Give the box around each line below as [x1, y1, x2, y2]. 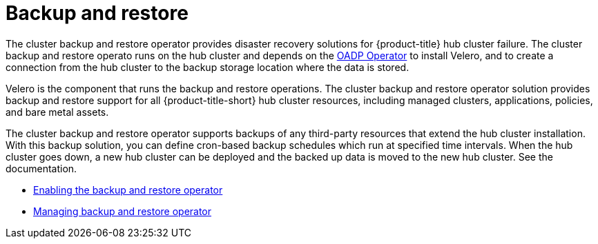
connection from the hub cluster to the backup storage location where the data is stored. [6, 61, 409, 73]
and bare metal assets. [6, 105, 109, 118]
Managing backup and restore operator [33, 205, 212, 217]
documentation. [6, 162, 77, 174]
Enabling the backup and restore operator [33, 183, 223, 196]
